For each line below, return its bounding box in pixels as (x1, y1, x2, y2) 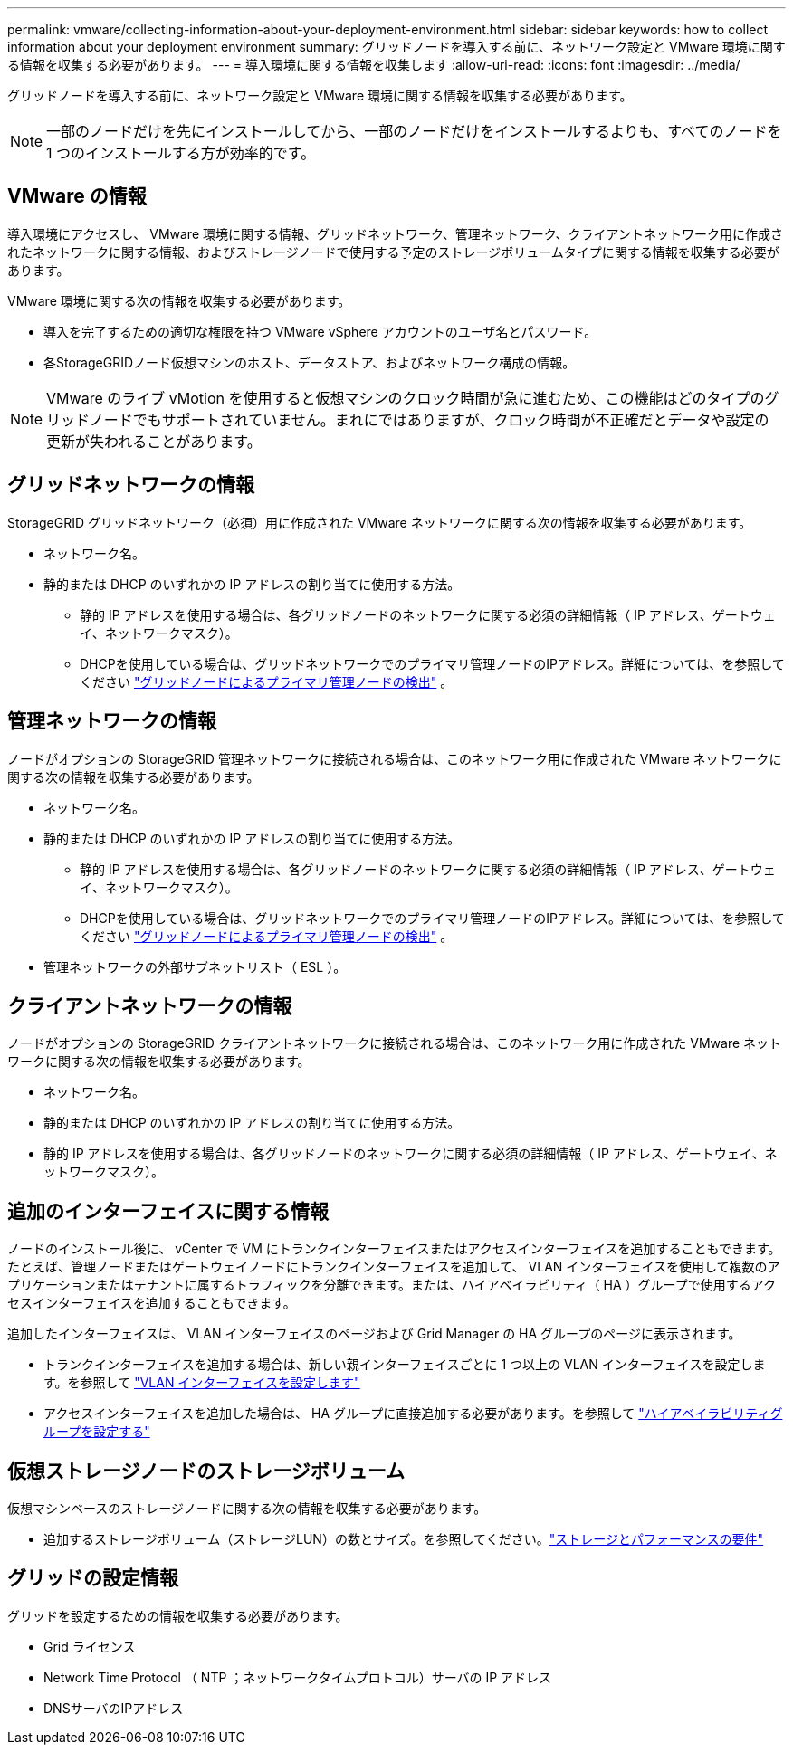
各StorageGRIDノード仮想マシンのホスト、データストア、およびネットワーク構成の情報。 (43, 354, 576, 370)
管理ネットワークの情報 (7, 709, 216, 733)
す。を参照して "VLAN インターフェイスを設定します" (43, 1375, 360, 1391)
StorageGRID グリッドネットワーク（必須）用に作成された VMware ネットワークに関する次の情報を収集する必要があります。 (7, 514, 752, 530)
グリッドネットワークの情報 (7, 473, 254, 497)
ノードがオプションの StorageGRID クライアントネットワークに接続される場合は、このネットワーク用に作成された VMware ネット (7, 1035, 782, 1052)
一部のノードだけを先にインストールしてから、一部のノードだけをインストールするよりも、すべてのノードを (46, 122, 782, 140)
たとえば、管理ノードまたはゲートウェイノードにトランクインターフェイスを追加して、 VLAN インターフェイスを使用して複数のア (7, 1259, 780, 1275)
